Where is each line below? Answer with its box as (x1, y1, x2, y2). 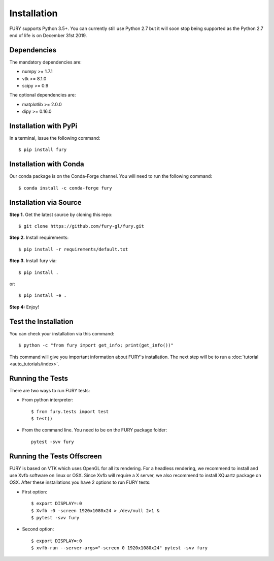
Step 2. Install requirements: (9, 234, 68, 241)
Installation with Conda (9, 160, 84, 169)
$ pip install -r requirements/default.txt (18, 246, 128, 252)
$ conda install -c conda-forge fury (18, 185, 113, 191)
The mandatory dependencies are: (9, 59, 82, 65)
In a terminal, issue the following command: (9, 135, 100, 141)
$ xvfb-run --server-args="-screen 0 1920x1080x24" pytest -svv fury (31, 545, 208, 551)
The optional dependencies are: (9, 92, 76, 98)
